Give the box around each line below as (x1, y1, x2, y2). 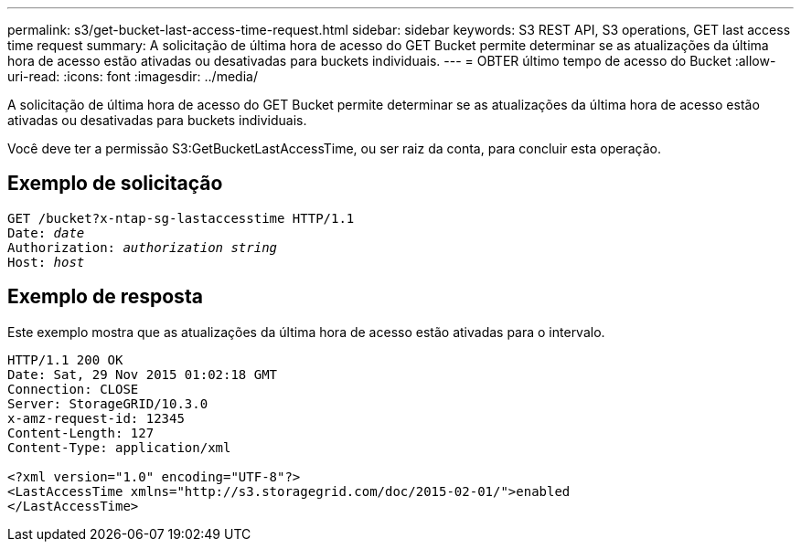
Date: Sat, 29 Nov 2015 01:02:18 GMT (7, 366, 278, 382)
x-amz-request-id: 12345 (7, 410, 185, 426)
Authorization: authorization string (7, 239, 278, 255)
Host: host (7, 254, 85, 269)
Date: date (7, 225, 85, 240)
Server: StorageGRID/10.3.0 (7, 396, 208, 411)
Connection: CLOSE (7, 381, 139, 396)
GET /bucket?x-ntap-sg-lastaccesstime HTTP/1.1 (7, 210, 355, 226)
